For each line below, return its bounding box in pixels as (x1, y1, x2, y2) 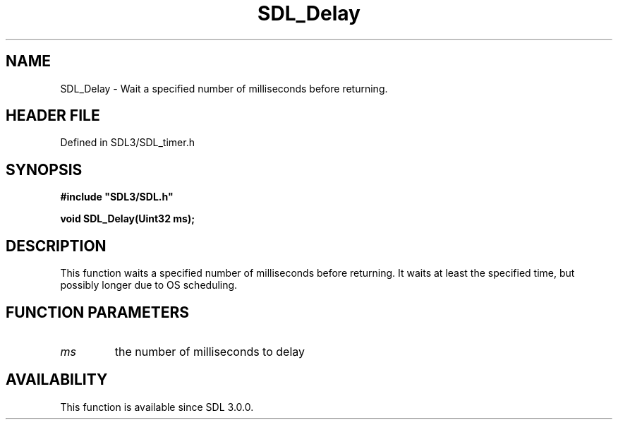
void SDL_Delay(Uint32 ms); (60, 212, 195, 225)
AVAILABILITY (6, 371, 108, 389)
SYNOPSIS (6, 160, 83, 179)
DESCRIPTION (6, 237, 107, 255)
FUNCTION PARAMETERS (6, 303, 189, 321)
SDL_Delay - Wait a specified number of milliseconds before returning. (60, 82, 388, 95)
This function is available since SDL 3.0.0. (60, 400, 254, 413)
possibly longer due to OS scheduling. (60, 279, 238, 292)
